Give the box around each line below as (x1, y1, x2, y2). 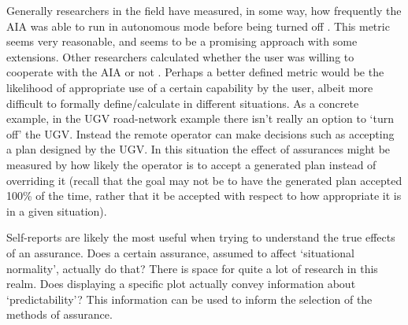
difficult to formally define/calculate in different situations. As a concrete (6, 94, 359, 111)
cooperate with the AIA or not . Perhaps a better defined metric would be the (6, 64, 384, 80)
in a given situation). (6, 202, 107, 219)
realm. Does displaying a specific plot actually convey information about (6, 275, 356, 292)
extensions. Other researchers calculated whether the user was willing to (6, 48, 354, 65)
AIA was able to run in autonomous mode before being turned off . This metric (6, 17, 390, 34)
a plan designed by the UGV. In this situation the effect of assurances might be (6, 141, 391, 157)
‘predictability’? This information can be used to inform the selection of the (6, 290, 373, 307)
